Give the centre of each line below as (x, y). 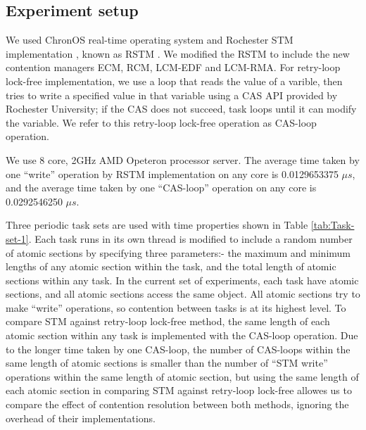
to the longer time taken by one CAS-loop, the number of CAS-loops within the (178, 349)
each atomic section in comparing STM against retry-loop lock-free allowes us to (179, 390)
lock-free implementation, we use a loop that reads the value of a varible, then (174, 81)
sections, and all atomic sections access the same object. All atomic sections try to (183, 294)
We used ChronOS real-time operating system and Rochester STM (150, 40)
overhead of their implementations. (81, 418)
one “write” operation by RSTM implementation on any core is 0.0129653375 (172, 173)
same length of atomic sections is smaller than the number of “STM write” (167, 363)
